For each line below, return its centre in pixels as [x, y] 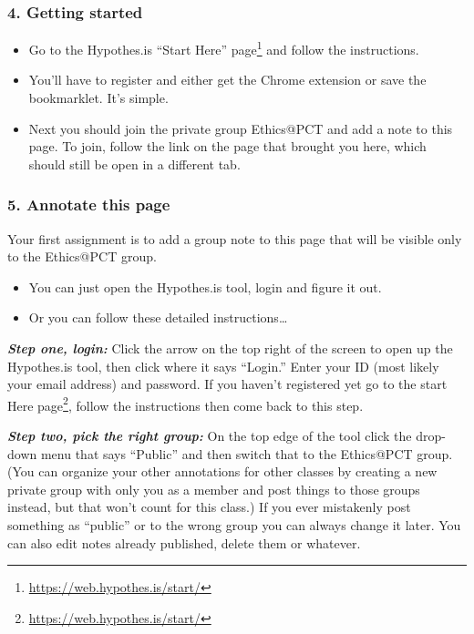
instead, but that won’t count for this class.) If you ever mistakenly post [209, 507]
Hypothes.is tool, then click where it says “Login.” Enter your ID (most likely [223, 366]
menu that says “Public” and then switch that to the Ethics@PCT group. [247, 453]
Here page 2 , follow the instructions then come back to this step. [185, 404]
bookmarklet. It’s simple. [98, 98]
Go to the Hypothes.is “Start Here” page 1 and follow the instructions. [224, 48]
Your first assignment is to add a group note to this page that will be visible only [235, 238]
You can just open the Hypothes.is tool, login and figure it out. [205, 286]
